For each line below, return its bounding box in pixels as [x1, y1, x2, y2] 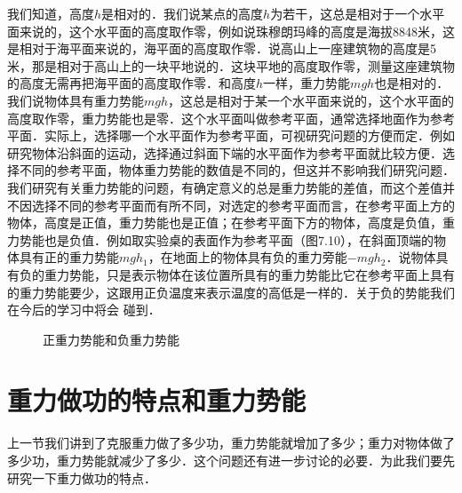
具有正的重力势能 [19, 248, 119, 266]
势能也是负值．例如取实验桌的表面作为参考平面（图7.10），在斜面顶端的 [19, 230, 434, 249]
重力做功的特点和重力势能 [7, 382, 307, 418]
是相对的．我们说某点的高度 [101, 4, 264, 22]
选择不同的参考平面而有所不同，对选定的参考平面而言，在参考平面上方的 [31, 195, 455, 214]
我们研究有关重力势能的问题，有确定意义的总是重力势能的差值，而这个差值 [7, 178, 442, 196]
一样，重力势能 [263, 74, 351, 92]
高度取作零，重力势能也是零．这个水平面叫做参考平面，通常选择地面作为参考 [7, 108, 455, 127]
